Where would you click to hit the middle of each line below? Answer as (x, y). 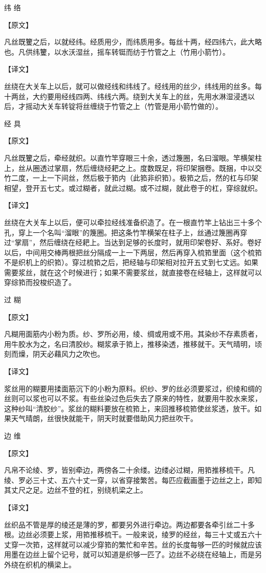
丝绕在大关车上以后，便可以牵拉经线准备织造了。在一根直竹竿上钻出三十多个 (133, 222)
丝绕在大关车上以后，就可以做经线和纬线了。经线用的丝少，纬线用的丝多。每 (133, 86)
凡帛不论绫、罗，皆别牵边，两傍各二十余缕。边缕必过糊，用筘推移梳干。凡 (129, 470)
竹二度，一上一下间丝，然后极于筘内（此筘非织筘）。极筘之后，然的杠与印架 (131, 178)
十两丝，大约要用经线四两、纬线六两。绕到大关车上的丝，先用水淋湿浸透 (126, 96)
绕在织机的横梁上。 (43, 564)
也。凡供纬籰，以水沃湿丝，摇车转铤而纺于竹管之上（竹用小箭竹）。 (117, 51)
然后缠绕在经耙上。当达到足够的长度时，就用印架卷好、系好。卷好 (151, 242)
